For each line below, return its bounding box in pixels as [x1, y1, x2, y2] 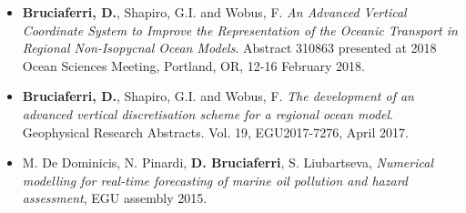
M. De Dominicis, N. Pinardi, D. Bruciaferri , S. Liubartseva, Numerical [22, 153, 433, 172]
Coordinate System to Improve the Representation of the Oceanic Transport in [22, 20, 458, 39]
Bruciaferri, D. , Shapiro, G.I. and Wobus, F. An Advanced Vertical [22, 3, 407, 21]
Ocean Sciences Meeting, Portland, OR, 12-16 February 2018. [22, 56, 365, 75]
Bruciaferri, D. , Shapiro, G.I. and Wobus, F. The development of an [22, 86, 414, 106]
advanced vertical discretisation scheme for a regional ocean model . [22, 104, 393, 123]
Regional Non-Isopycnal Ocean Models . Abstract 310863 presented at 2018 [22, 38, 437, 57]
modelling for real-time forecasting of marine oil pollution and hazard [22, 170, 408, 189]
